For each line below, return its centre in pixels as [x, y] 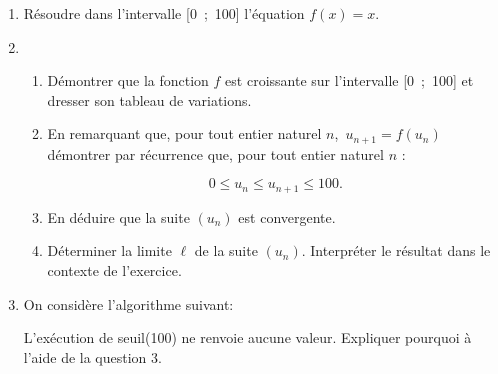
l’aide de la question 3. [92, 356]
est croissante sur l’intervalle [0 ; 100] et [349, 80]
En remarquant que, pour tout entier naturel [184, 133]
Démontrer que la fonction [128, 80]
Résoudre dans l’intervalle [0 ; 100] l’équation [164, 13]
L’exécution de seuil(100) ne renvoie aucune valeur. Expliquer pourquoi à [247, 337]
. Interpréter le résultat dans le [396, 250]
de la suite [226, 250]
